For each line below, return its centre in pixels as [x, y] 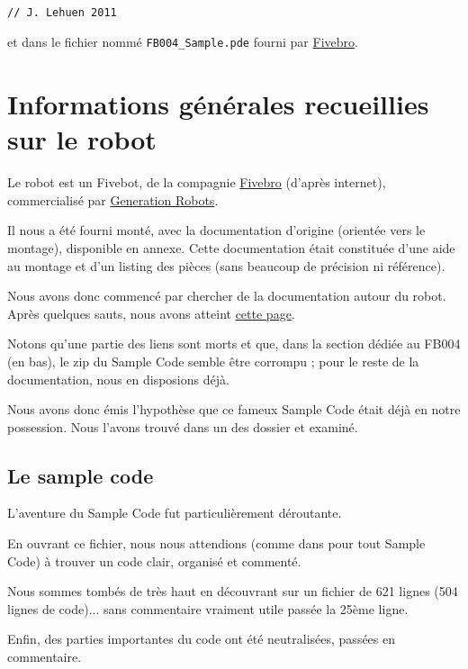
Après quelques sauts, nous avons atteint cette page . [151, 313]
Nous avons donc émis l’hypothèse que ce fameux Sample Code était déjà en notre [234, 409]
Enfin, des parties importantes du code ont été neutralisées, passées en [202, 639]
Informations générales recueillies [218, 104]
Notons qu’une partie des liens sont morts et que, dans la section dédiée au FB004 [234, 344]
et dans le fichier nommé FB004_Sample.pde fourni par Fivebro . [183, 42]
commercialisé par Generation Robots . [113, 199]
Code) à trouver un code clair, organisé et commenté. [154, 561]
